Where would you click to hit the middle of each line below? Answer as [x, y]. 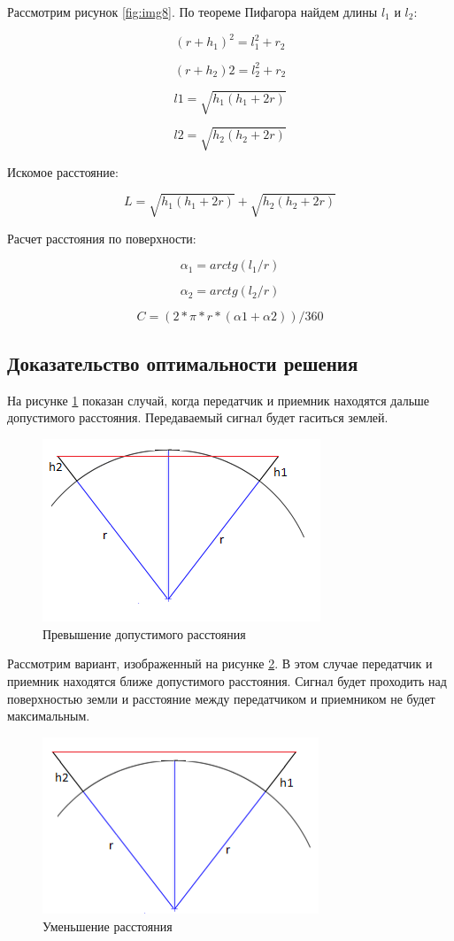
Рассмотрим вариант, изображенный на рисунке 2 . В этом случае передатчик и [220, 663]
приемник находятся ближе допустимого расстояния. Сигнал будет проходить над [227, 680]
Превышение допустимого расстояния [144, 633]
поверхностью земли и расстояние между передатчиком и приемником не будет [221, 698]
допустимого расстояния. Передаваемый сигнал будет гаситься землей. [198, 417]
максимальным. [49, 716]
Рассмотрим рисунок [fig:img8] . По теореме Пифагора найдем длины [192, 12]
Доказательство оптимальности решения [183, 363]
